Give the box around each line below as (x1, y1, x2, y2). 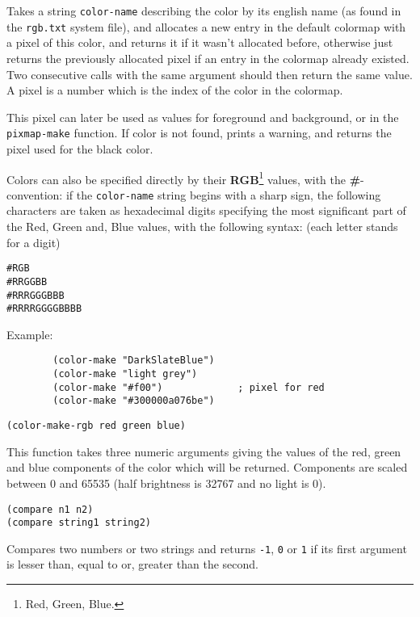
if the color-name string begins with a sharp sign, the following (65, 186, 381, 203)
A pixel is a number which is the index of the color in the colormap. (6, 82, 343, 99)
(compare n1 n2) (6, 503, 94, 515)
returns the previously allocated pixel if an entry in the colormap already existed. (6, 49, 409, 66)
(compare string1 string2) (6, 517, 151, 529)
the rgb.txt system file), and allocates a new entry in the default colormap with (6, 18, 406, 35)
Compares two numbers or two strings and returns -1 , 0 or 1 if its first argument (6, 539, 407, 556)
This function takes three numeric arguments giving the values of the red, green (6, 443, 401, 460)
